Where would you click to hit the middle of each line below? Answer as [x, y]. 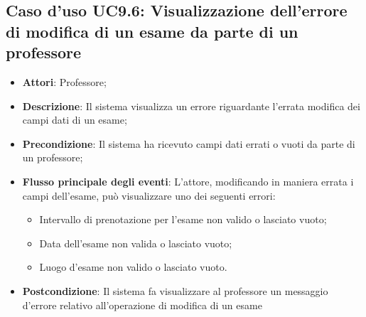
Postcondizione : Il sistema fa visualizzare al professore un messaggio [175, 290]
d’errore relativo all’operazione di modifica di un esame [142, 305]
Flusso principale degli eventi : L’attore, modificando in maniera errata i [188, 181]
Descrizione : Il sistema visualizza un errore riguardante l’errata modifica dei [191, 106]
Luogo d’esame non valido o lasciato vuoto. [133, 267]
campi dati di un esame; [75, 120]
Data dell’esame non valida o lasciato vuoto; [136, 243]
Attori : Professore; [64, 81]
